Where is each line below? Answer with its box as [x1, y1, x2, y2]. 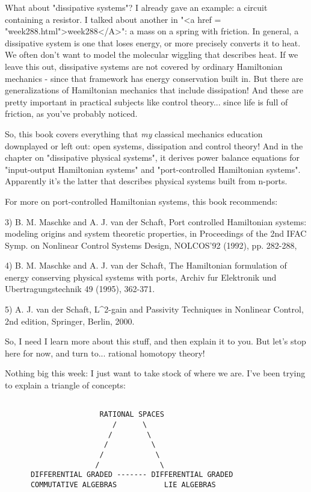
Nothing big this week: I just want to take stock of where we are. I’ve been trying [5, 367, 306, 379]
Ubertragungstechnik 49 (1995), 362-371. [5, 282, 155, 295]
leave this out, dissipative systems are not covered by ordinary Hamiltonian [5, 60, 283, 72]
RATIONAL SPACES [99, 410, 164, 419]
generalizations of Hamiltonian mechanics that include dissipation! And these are [5, 84, 303, 96]
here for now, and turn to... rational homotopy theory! [5, 346, 205, 359]
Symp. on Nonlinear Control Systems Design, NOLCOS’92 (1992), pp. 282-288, [5, 238, 297, 251]
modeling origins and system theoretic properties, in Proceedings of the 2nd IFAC [5, 227, 307, 240]
